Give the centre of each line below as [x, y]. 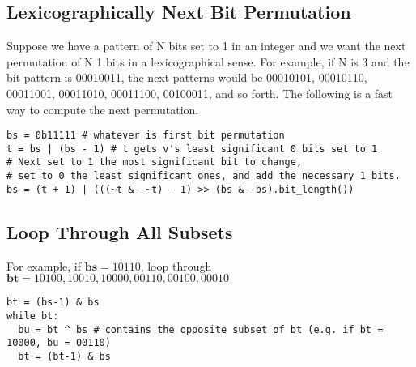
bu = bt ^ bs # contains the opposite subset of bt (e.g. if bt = [201, 329]
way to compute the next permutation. [103, 109]
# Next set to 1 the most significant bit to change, [155, 162]
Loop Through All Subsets [120, 231]
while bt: [33, 316]
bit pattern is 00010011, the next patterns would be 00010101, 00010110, [187, 77]
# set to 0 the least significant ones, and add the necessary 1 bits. [204, 176]
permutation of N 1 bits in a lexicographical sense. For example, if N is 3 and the [208, 61]
